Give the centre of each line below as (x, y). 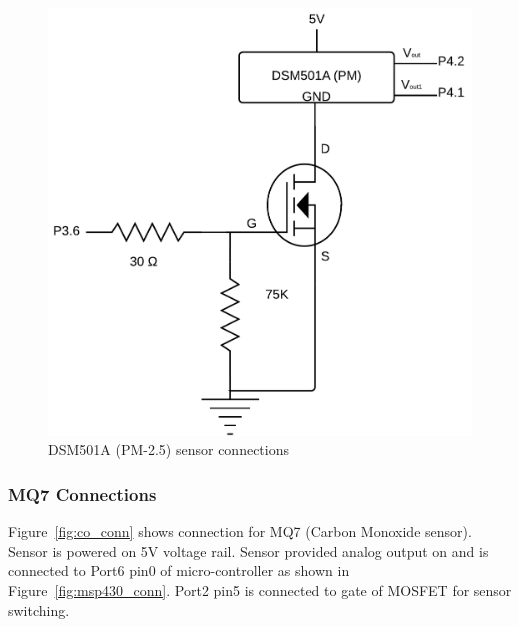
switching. (39, 609)
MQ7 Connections (82, 493)
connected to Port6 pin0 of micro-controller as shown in (179, 570)
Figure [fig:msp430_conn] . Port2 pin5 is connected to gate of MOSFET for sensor (260, 589)
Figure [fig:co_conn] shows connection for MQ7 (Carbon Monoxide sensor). (240, 531)
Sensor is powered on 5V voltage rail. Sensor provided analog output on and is (248, 550)
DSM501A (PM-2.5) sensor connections (168, 449)
